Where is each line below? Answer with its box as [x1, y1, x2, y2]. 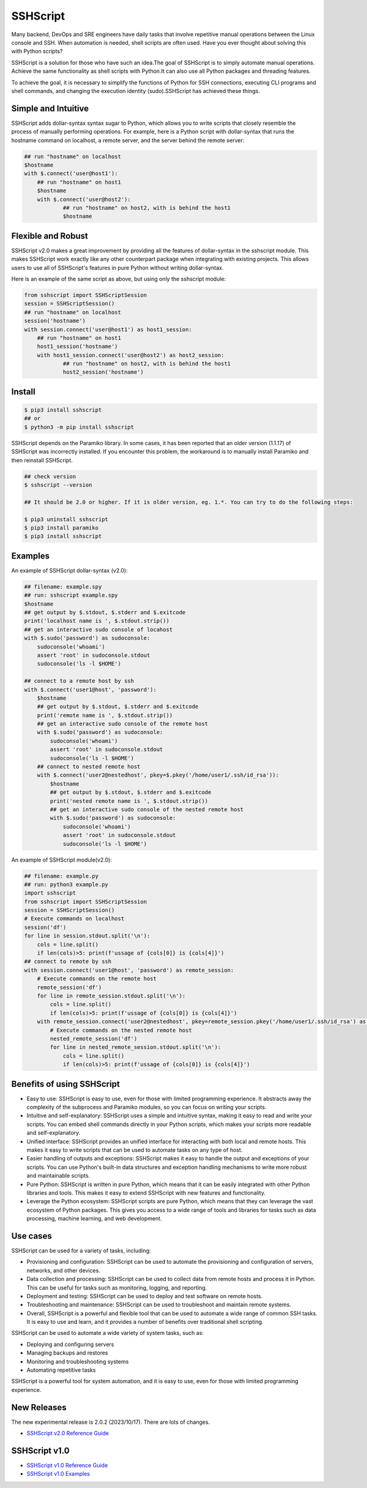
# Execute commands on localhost [24, 915, 125, 922]
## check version [24, 473, 76, 480]
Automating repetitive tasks [26, 1366, 96, 1374]
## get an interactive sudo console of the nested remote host [50, 806, 244, 813]
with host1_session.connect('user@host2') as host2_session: [37, 351, 224, 358]
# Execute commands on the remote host [37, 975, 157, 982]
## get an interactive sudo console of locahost [24, 626, 173, 633]
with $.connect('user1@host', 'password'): [24, 686, 157, 693]
